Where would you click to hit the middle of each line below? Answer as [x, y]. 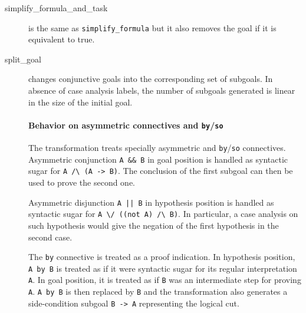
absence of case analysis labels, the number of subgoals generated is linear [162, 90]
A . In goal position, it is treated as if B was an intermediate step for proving [165, 280]
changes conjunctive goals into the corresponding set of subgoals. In [151, 79]
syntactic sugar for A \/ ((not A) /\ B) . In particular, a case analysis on [163, 214]
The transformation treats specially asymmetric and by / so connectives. [157, 148]
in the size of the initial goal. [80, 102]
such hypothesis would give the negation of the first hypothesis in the [154, 225]
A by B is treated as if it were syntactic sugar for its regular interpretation [163, 268]
